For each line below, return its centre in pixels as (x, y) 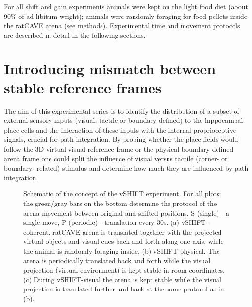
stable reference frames (83, 87)
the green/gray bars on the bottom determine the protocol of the (120, 203)
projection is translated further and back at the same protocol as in (124, 289)
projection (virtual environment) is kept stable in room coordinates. (124, 270)
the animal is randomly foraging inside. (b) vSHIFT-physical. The (122, 251)
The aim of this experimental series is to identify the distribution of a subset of (122, 111)
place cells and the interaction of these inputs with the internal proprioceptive (120, 129)
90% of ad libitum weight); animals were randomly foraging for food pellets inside (126, 16)
